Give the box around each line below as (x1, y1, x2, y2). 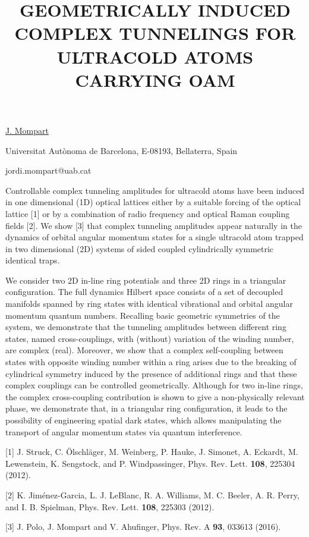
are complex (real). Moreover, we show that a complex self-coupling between (5, 344, 283, 356)
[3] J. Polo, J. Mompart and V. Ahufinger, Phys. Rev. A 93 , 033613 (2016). (5, 520, 281, 533)
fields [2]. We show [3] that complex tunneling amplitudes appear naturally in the (5, 219, 302, 231)
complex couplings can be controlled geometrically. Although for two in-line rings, (5, 379, 303, 391)
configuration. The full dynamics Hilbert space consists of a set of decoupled (5, 285, 283, 298)
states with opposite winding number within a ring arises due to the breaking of (5, 356, 297, 368)
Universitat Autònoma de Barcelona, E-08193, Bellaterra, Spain (5, 144, 238, 156)
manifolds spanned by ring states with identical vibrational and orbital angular (5, 297, 293, 310)
